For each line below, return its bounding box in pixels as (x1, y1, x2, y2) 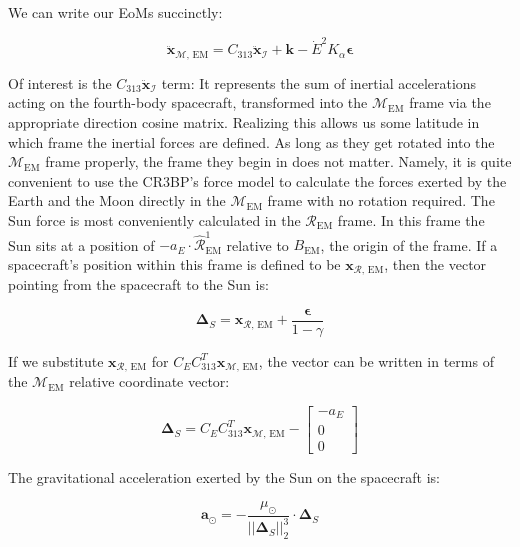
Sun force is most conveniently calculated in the (8, 209, 301, 230)
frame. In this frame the (337, 209, 485, 230)
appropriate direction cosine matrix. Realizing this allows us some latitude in (8, 111, 480, 132)
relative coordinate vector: (69, 371, 230, 392)
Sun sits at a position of (8, 234, 155, 255)
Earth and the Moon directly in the (8, 190, 226, 211)
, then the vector (384, 253, 487, 274)
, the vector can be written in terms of (258, 350, 494, 371)
